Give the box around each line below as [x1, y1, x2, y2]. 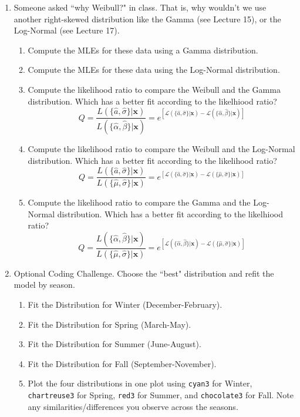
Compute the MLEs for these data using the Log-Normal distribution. [28, 63, 280, 76]
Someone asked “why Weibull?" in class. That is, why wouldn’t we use [14, 1, 267, 13]
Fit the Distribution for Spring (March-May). [28, 318, 191, 330]
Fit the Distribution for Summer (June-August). [28, 338, 201, 350]
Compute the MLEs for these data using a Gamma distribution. [28, 43, 258, 56]
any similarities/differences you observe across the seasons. [28, 400, 238, 412]
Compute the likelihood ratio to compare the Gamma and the [28, 196, 251, 208]
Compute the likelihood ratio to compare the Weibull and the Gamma [28, 83, 281, 95]
